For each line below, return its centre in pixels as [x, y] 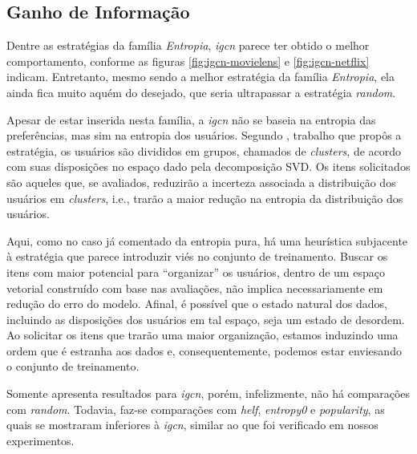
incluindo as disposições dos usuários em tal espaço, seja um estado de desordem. [206, 319]
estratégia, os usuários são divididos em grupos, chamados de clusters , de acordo [204, 150]
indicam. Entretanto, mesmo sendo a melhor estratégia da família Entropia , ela [200, 77]
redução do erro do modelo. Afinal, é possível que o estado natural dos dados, [197, 304]
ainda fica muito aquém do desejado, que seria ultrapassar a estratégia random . [201, 92]
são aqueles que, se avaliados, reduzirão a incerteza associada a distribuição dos [201, 182]
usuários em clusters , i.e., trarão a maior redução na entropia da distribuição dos [205, 198]
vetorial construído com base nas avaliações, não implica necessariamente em [195, 288]
